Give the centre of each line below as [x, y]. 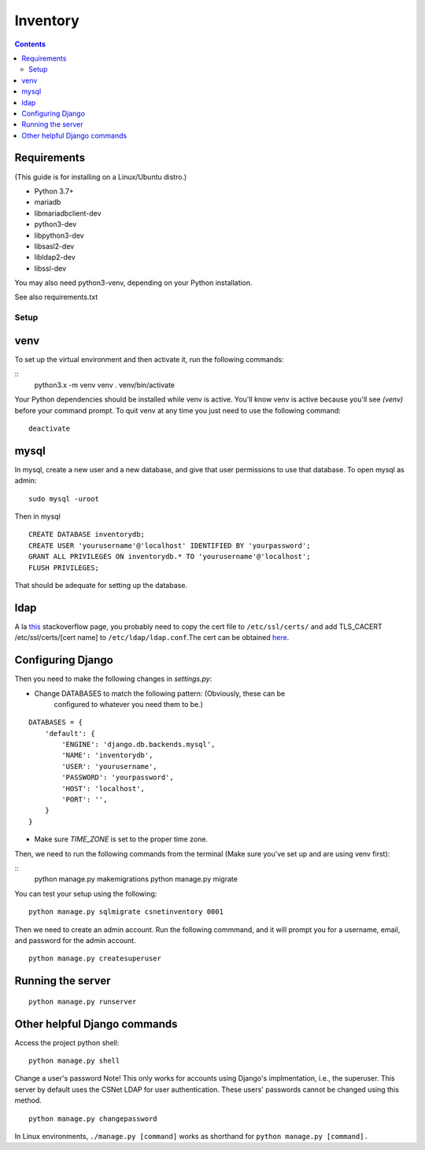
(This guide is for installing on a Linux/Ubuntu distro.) [101, 176]
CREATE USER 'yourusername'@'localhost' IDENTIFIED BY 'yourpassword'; [170, 545]
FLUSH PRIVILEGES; [64, 568]
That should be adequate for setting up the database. [101, 585]
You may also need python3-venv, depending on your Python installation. [133, 283]
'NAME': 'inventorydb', [107, 755]
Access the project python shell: [67, 1042]
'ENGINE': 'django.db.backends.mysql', [139, 745]
